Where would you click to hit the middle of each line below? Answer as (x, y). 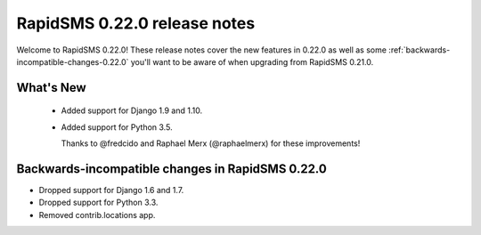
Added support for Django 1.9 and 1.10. (132, 110)
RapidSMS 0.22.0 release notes (136, 23)
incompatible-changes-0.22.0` (73, 61)
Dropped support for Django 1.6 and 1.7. (111, 190)
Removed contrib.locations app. (97, 215)
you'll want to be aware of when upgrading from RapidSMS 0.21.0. (252, 61)
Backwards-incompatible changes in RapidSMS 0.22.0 (171, 169)
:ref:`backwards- (420, 50)
